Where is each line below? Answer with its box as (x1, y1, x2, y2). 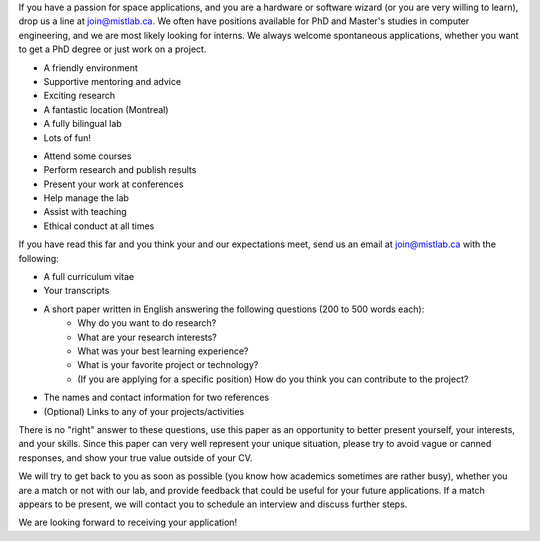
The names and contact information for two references (43, 391, 270, 404)
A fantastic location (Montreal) (43, 103, 169, 115)
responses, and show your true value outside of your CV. (18, 451, 253, 464)
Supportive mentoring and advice (43, 75, 182, 87)
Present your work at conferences (43, 178, 184, 190)
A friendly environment (43, 61, 139, 74)
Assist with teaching (43, 206, 127, 218)
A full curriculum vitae (43, 271, 135, 283)
